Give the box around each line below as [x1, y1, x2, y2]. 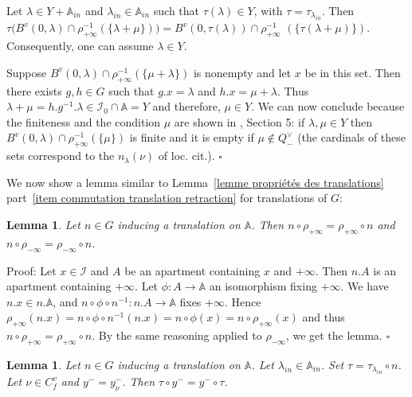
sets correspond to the [6, 147, 115, 164]
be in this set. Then [304, 64, 401, 80]
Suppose [6, 64, 47, 80]
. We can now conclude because [251, 98, 405, 115]
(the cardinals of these [297, 129, 406, 146]
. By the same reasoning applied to [92, 327, 262, 344]
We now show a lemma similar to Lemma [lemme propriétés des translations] [6, 173, 384, 190]
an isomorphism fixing [209, 278, 317, 294]
